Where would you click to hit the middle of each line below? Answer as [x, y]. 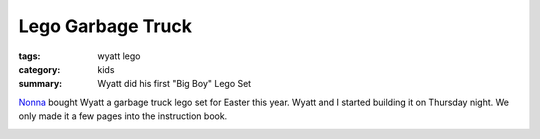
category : [39, 69]
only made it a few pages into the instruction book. [123, 116]
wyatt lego [119, 56]
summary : [40, 84]
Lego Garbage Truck [105, 26]
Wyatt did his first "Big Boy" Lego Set [174, 84]
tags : [29, 56]
